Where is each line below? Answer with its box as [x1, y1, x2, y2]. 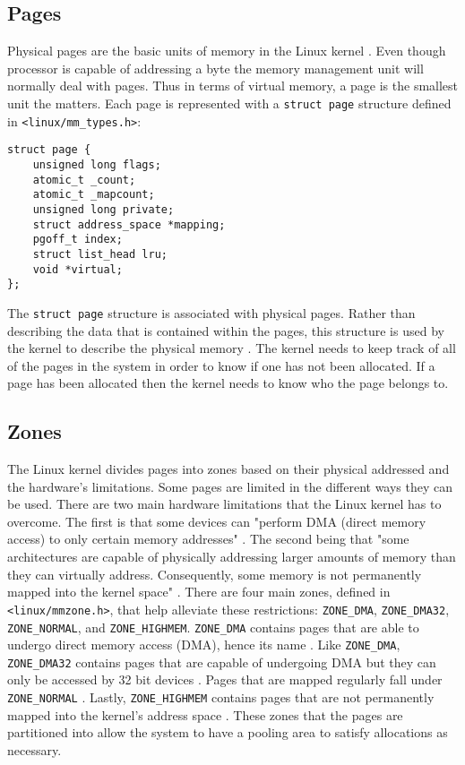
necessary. [7, 740, 62, 759]
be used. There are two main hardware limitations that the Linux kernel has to [7, 494, 442, 513]
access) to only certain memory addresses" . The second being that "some [7, 529, 409, 548]
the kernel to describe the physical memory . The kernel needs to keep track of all [7, 339, 456, 357]
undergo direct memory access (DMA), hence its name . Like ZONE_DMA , [7, 635, 400, 654]
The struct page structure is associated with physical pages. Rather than [7, 303, 416, 322]
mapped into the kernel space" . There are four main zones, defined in [7, 582, 391, 601]
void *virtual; [32, 262, 123, 276]
